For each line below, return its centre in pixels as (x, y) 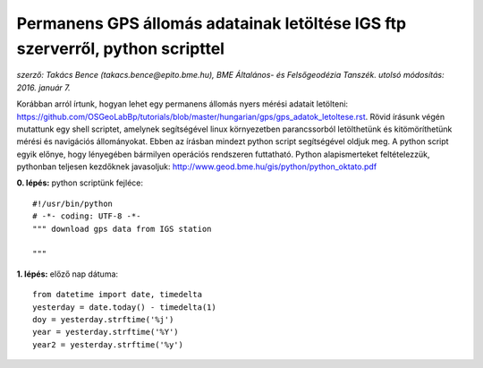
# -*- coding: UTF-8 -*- (87, 216)
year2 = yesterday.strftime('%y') (108, 344)
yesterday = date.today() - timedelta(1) (124, 307)
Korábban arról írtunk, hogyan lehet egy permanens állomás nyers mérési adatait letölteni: (182, 104)
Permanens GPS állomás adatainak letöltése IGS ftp (212, 23)
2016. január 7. (43, 87)
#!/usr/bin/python (73, 203)
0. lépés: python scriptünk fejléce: (80, 183)
